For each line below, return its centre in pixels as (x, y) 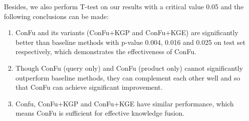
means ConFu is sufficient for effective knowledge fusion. (100, 113)
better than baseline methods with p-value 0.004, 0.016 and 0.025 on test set (130, 42)
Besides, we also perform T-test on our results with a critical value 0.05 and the (124, 6)
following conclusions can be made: (56, 16)
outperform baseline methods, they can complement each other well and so (128, 77)
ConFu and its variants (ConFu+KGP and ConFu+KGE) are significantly (127, 32)
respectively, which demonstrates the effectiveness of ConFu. (106, 51)
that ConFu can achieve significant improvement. (89, 87)
